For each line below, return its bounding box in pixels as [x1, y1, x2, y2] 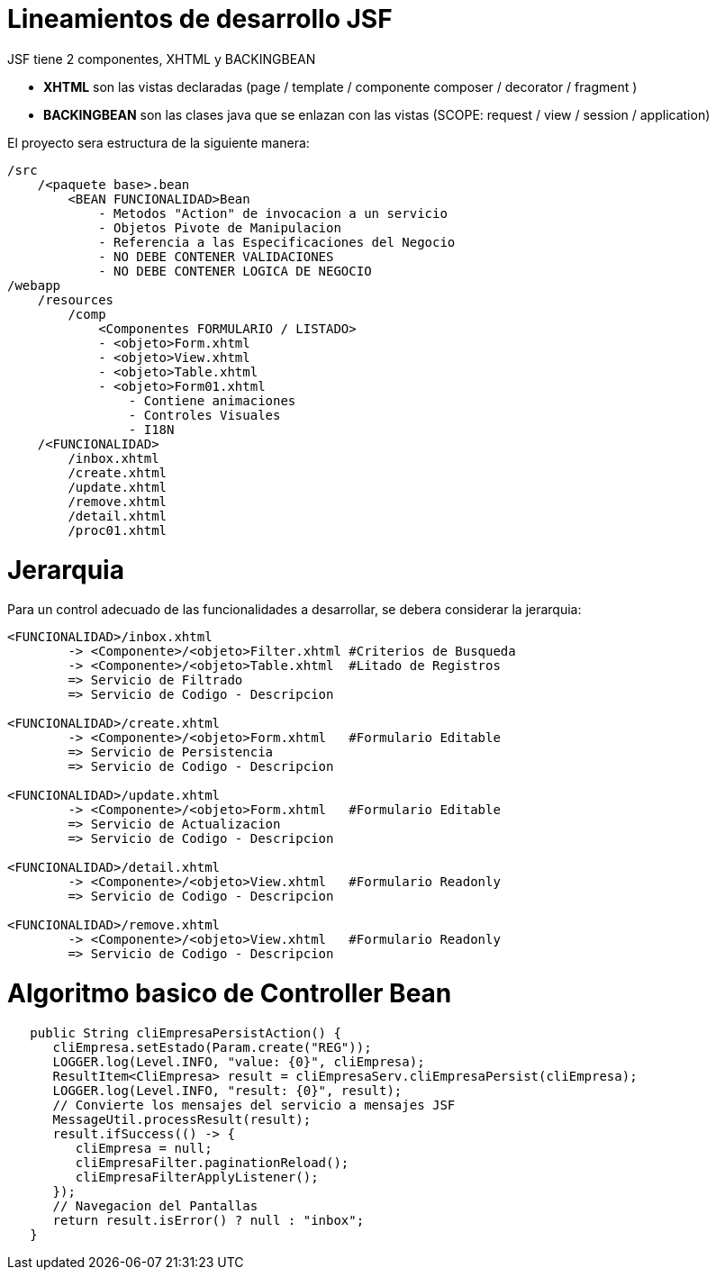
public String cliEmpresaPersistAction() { [30, 1025, 341, 1040]
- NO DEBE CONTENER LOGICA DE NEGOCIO [98, 263, 372, 278]
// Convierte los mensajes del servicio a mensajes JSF [52, 1097, 456, 1112]
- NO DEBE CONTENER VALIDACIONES [98, 249, 334, 264]
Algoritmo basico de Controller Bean [7, 978, 452, 1009]
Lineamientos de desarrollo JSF [7, 4, 393, 34]
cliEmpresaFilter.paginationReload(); [75, 1155, 349, 1170]
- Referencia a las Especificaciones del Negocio [98, 234, 456, 249]
